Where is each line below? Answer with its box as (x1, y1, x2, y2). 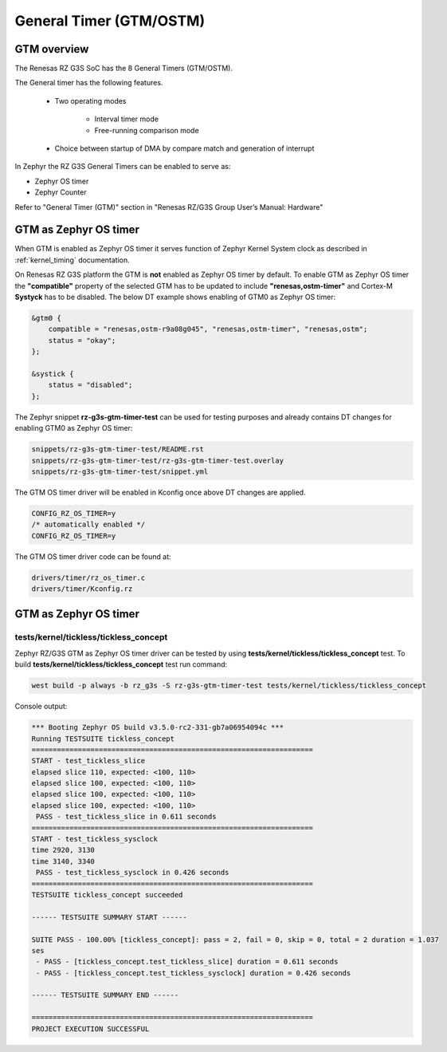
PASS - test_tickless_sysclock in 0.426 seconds (36, 868, 229, 877)
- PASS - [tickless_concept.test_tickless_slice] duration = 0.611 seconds (36, 957, 339, 967)
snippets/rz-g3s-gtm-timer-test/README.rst (31, 445, 205, 454)
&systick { (31, 369, 74, 378)
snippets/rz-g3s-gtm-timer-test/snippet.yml (31, 467, 209, 476)
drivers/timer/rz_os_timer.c (31, 573, 146, 582)
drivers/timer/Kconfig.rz (31, 585, 133, 593)
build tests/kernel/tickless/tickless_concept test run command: (14, 660, 228, 669)
